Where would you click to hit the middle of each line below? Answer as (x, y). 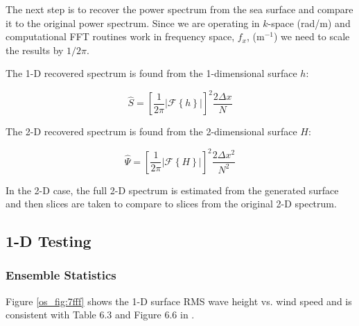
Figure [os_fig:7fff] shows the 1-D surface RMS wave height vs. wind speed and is (179, 301)
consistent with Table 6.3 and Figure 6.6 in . (100, 315)
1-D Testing (49, 241)
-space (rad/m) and (309, 23)
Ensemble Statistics (61, 275)
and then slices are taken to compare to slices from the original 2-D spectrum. (171, 204)
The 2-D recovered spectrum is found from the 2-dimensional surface (151, 131)
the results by (35, 50)
